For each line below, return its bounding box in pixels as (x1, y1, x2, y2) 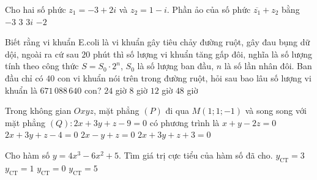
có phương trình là (149, 116, 220, 129)
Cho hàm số (5, 148, 50, 161)
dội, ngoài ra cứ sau (5, 47, 79, 60)
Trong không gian (5, 104, 72, 117)
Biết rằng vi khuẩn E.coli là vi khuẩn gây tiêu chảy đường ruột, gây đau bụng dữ (5, 36, 310, 48)
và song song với (245, 104, 307, 117)
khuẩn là (5, 83, 37, 96)
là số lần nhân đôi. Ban (224, 59, 312, 72)
